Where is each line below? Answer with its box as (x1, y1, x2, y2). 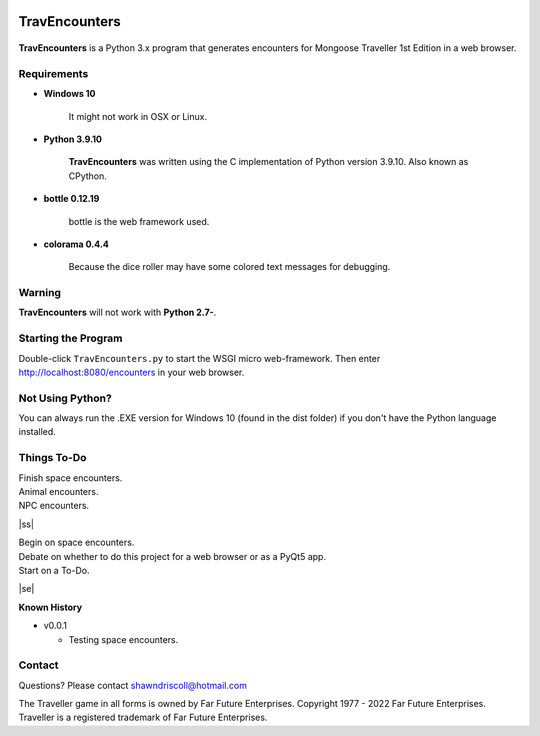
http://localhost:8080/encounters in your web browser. (18, 366, 245, 378)
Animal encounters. (18, 486, 99, 498)
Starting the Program (18, 331, 124, 345)
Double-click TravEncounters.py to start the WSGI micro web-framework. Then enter (18, 352, 381, 364)
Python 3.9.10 (43, 133, 103, 145)
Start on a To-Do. (18, 564, 90, 576)
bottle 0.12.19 (43, 193, 100, 205)
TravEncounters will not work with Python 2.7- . (18, 306, 217, 319)
